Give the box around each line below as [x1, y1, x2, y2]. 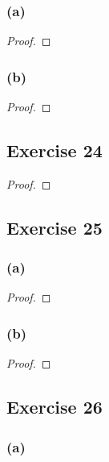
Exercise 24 [6, 138, 103, 163]
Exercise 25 [6, 214, 103, 239]
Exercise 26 [6, 394, 103, 419]
